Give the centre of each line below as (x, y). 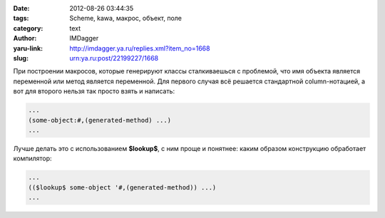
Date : (21, 8)
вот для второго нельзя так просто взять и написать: (94, 91)
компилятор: (33, 159)
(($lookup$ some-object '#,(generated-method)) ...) (122, 187)
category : (28, 28)
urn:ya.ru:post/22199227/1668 (114, 58)
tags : (21, 19)
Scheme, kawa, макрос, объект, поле (125, 19)
